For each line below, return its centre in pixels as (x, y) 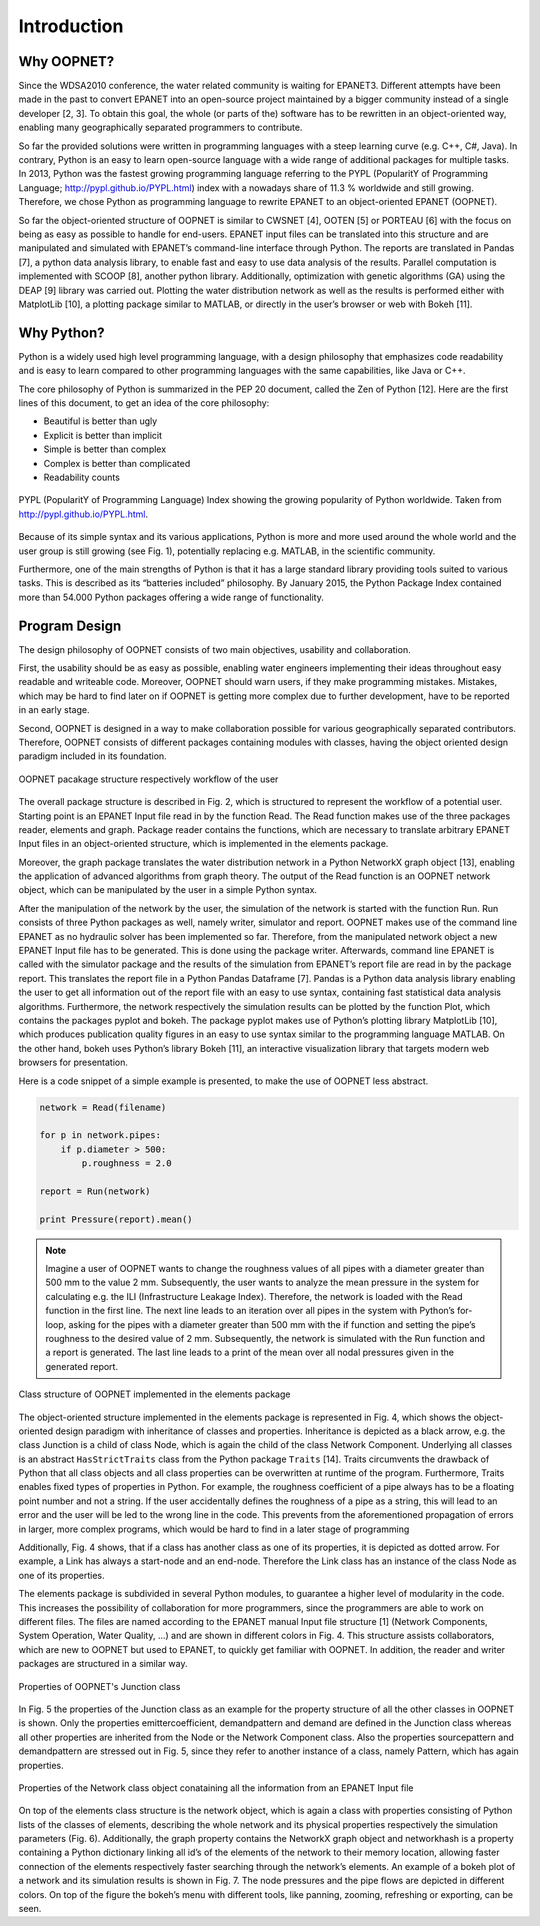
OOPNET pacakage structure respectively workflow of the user (148, 779)
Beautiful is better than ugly (100, 421)
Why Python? (61, 332)
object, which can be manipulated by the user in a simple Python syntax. (168, 890)
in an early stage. (54, 710)
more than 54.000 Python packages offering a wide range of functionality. (171, 597)
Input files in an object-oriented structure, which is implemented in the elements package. (203, 844)
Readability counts (81, 477)
